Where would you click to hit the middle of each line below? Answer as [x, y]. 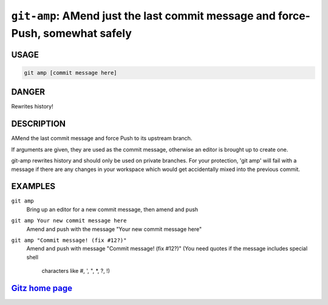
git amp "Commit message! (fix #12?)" [69, 240]
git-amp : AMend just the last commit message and [143, 16]
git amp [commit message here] [71, 72]
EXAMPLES [33, 186]
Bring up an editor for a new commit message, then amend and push [112, 209]
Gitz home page [42, 288]
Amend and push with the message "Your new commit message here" [114, 229]
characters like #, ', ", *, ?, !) [76, 271]
